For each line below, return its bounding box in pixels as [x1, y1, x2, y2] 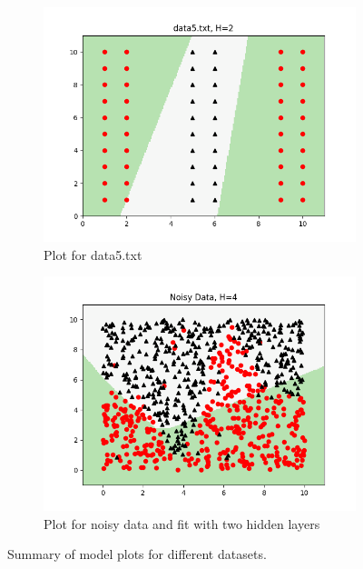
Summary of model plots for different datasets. [7, 544, 267, 564]
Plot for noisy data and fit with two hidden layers [44, 514, 320, 533]
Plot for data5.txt [44, 245, 142, 264]
